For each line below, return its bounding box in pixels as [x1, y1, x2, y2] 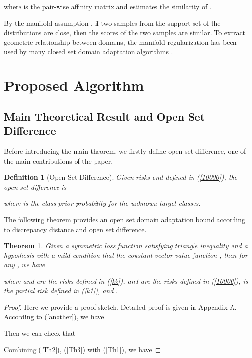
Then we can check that [4, 328, 76, 338]
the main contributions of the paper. [4, 155, 113, 166]
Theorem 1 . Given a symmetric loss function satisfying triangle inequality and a [4, 240, 248, 251]
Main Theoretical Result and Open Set [4, 108, 205, 124]
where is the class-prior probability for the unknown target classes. [4, 198, 201, 208]
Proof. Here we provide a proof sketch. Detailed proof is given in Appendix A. [4, 302, 237, 312]
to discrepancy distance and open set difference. [4, 224, 147, 234]
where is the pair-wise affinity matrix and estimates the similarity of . [4, 1, 212, 11]
